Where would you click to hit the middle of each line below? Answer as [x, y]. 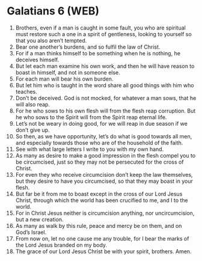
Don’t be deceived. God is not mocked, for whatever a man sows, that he [106, 98]
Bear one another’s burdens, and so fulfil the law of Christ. [88, 47]
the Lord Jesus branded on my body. [61, 245]
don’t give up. [32, 130]
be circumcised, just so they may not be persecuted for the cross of [99, 162]
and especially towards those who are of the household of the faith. [99, 143]
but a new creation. [39, 219]
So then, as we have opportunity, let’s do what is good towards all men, [104, 136]
